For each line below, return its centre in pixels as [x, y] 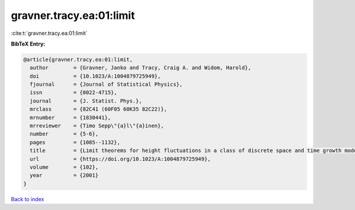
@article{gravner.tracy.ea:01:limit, [78, 59]
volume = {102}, [64, 167]
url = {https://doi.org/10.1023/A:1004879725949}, [120, 159]
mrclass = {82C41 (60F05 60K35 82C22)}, [99, 109]
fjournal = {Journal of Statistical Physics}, [106, 85]
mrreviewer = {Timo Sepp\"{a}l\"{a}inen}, [97, 126]
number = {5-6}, [64, 134]
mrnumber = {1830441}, [70, 117]
